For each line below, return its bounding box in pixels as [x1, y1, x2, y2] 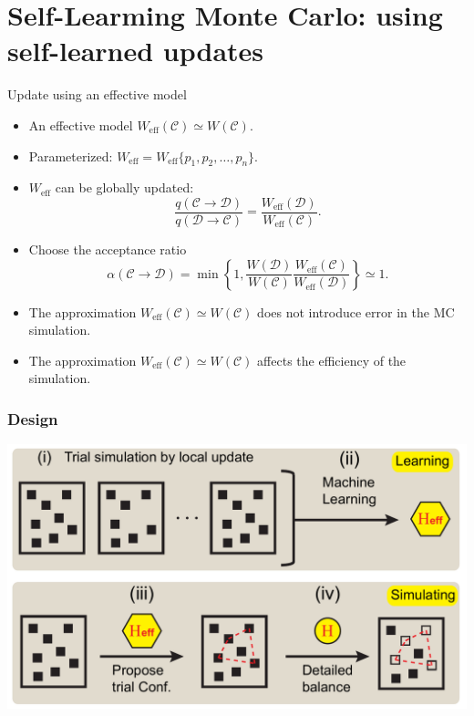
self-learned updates [7, 32, 264, 69]
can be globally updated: [55, 178, 194, 197]
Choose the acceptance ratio [28, 239, 187, 258]
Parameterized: [28, 146, 113, 165]
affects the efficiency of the [257, 350, 407, 369]
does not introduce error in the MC [257, 302, 455, 321]
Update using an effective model [7, 85, 187, 104]
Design [7, 407, 58, 430]
